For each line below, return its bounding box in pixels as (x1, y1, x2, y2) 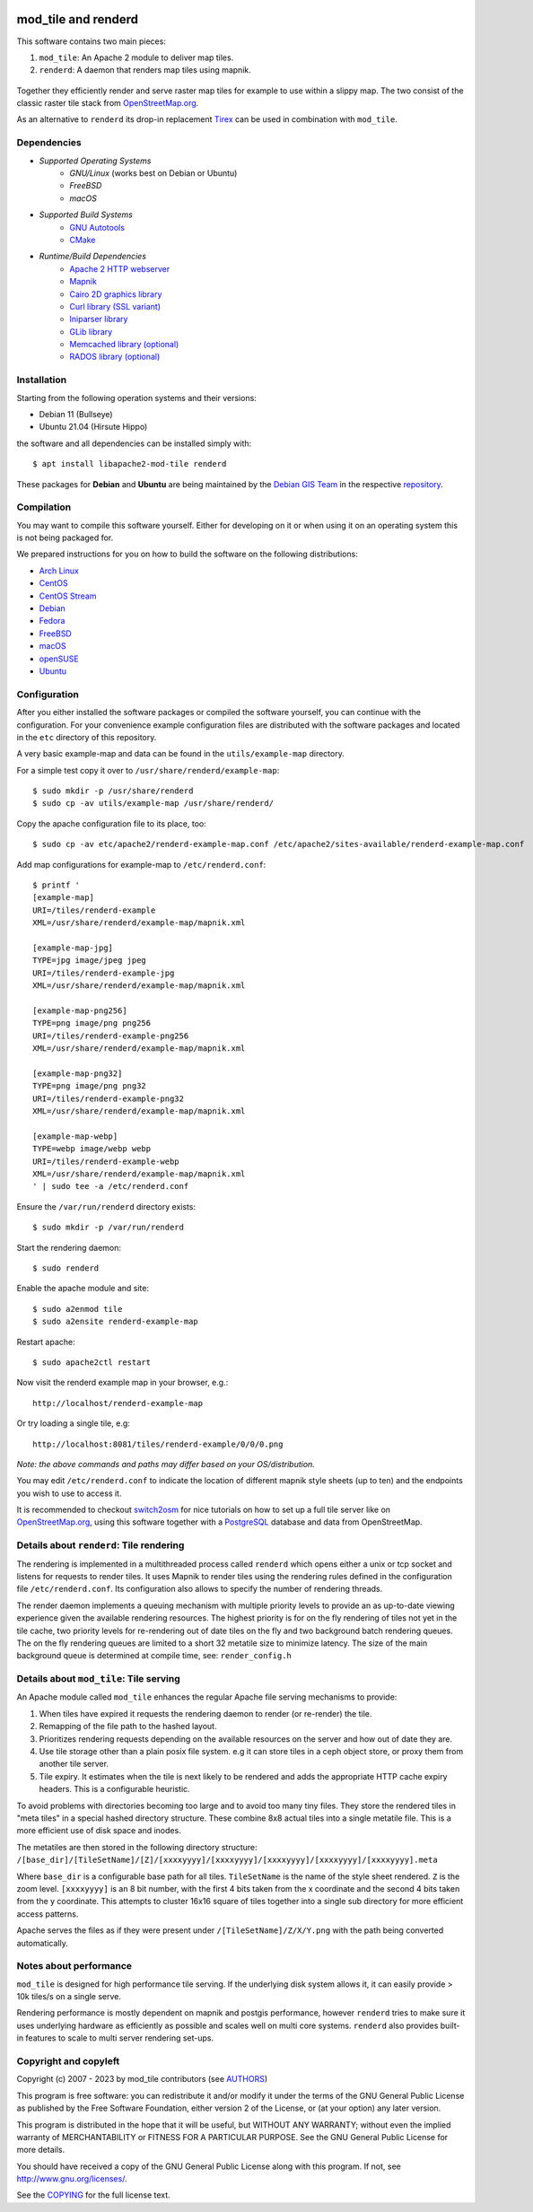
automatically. (16, 1937, 69, 1948)
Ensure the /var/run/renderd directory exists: (16, 1201, 197, 1211)
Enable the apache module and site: (16, 1283, 150, 1294)
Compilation (16, 501, 72, 513)
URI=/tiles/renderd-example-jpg (32, 967, 175, 978)
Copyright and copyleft (16, 2055, 120, 2068)
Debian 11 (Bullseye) (39, 409, 113, 419)
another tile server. (39, 1759, 109, 1770)
